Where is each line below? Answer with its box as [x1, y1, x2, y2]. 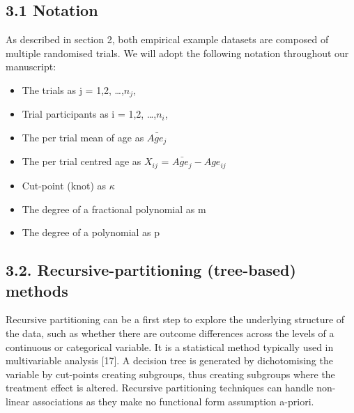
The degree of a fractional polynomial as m [22, 201, 206, 216]
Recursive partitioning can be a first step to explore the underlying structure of [6, 312, 345, 327]
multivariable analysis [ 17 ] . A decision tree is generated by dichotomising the [6, 353, 333, 368]
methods [6, 279, 68, 301]
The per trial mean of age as [22, 130, 144, 145]
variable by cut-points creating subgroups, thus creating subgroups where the [6, 366, 335, 381]
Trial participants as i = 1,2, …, [22, 107, 157, 121]
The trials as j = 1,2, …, [22, 82, 124, 97]
